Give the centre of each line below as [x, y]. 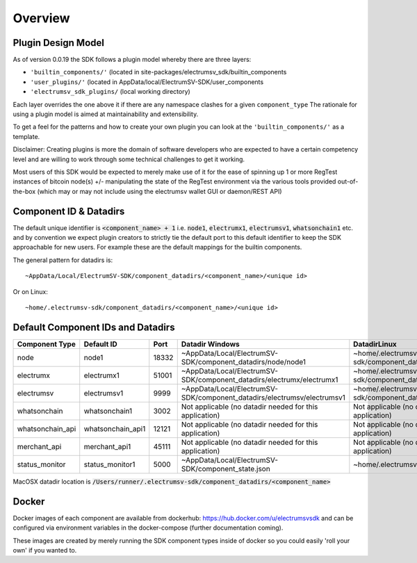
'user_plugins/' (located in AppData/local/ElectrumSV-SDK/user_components [147, 82]
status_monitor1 [109, 464]
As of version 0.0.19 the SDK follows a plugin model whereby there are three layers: [132, 60]
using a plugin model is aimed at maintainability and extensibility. [106, 114]
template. [26, 136]
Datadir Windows [210, 344]
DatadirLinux [375, 344]
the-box [24, 191]
